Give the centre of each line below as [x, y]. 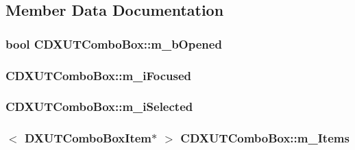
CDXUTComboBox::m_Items [265, 138]
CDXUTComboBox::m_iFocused [99, 75]
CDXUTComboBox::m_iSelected [99, 107]
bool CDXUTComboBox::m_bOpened [114, 43]
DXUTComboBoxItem [88, 138]
